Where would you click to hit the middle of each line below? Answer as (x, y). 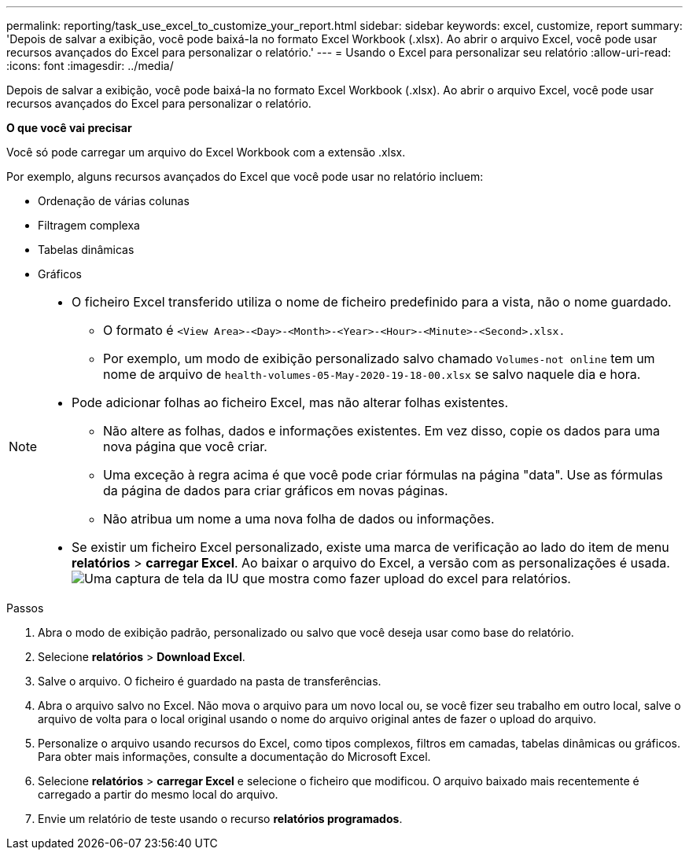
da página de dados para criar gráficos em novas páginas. (276, 490)
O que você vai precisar (69, 128)
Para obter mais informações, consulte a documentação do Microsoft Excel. (234, 757)
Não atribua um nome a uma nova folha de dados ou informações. (299, 519)
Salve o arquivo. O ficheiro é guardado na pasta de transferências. (210, 681)
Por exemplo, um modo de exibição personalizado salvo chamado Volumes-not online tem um (379, 358)
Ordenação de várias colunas (114, 201)
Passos (25, 608)
